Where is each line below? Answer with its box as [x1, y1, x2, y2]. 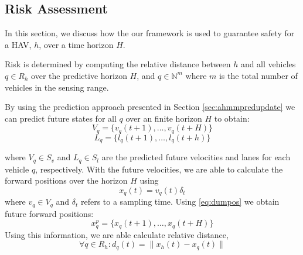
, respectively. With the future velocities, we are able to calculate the [35, 163, 283, 175]
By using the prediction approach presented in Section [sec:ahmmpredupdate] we [5, 101, 295, 113]
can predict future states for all [5, 112, 117, 124]
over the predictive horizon [31, 69, 127, 81]
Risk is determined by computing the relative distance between [5, 58, 231, 70]
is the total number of [219, 69, 298, 81]
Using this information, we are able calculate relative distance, [5, 228, 229, 240]
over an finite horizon [125, 112, 202, 124]
